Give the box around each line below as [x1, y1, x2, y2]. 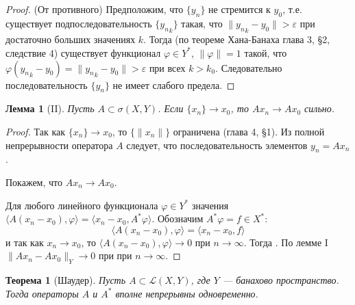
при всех [149, 60, 186, 75]
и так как [5, 235, 44, 249]
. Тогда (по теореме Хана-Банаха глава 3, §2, [143, 32, 330, 47]
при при [98, 248, 132, 263]
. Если [158, 101, 184, 116]
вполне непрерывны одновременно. [115, 286, 258, 300]
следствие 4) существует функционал [5, 45, 161, 59]
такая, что [181, 16, 223, 30]
